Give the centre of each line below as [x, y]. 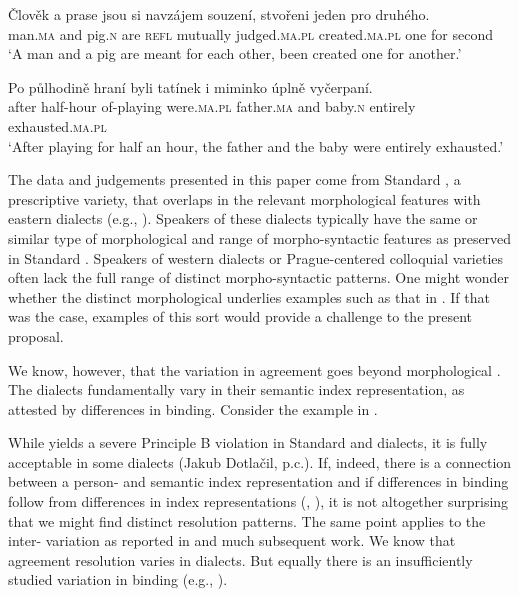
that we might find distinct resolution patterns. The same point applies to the [247, 520]
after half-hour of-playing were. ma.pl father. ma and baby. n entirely [212, 106]
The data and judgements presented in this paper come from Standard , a [234, 179]
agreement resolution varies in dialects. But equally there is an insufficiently [240, 559]
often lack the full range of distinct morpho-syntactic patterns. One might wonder [258, 277]
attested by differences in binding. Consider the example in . [193, 408]
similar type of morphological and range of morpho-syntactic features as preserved [260, 237]
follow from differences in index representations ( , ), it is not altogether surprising [258, 501]
